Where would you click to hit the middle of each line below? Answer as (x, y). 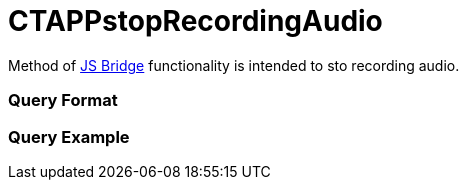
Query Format (63, 100)
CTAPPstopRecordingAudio (195, 21)
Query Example (69, 136)
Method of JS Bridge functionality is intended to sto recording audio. (234, 65)
